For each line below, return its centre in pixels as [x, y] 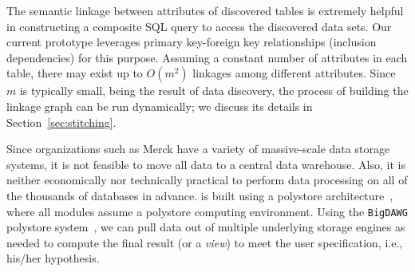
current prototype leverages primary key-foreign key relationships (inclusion [192, 42]
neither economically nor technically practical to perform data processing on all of [207, 180]
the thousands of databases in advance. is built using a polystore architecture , [200, 195]
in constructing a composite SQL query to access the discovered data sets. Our [199, 26]
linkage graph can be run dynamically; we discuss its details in [160, 106]
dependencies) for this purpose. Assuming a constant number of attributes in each [207, 57]
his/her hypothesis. [53, 258]
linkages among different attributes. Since [294, 73]
